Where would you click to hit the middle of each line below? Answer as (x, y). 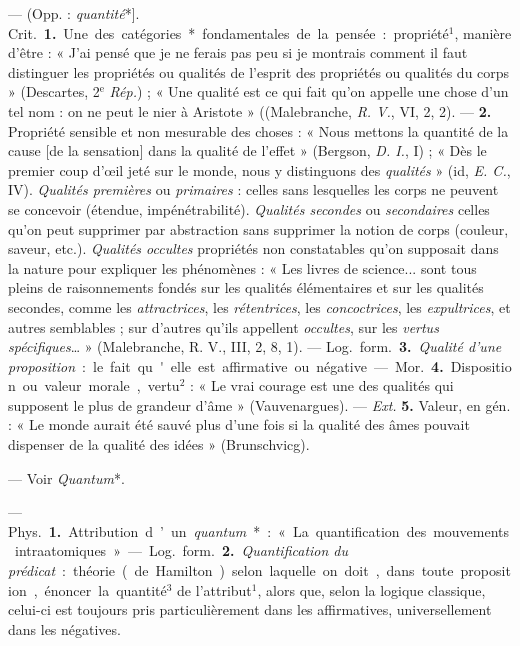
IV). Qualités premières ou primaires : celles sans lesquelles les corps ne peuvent (253, 189)
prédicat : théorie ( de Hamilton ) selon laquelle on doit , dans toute (231, 570)
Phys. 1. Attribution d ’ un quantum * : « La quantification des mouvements (259, 530)
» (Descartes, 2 (54, 91)
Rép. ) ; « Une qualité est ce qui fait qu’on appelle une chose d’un (309, 91)
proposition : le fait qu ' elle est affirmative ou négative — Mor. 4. (226, 365)
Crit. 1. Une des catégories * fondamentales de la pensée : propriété (228, 32)
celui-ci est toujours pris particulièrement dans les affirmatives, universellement (250, 609)
